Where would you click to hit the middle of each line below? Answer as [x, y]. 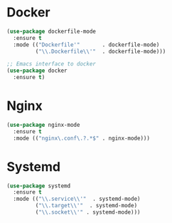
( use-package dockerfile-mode [52, 31]
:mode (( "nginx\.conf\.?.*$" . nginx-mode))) [82, 138]
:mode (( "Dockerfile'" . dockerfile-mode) [86, 45]
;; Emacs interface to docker [52, 64]
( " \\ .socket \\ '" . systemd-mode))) [88, 212]
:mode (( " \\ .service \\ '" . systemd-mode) [77, 199]
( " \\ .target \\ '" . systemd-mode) [86, 206]
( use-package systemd [39, 186]
